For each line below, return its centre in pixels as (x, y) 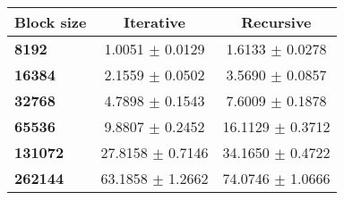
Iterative (154, 22)
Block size (51, 22)
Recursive (276, 22)
